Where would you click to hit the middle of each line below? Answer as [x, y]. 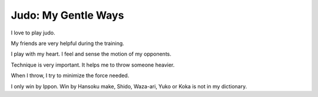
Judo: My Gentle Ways [67, 15]
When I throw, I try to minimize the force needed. [70, 75]
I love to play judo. [33, 33]
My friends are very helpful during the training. [68, 43]
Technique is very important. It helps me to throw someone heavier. [93, 65]
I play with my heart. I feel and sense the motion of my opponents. [91, 54]
